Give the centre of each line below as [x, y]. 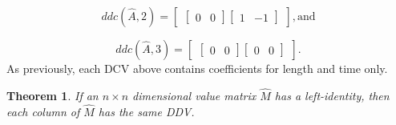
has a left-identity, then [332, 95]
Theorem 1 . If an [53, 95]
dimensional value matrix [194, 95]
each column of [43, 111]
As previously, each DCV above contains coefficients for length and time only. [197, 68]
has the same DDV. [146, 111]
